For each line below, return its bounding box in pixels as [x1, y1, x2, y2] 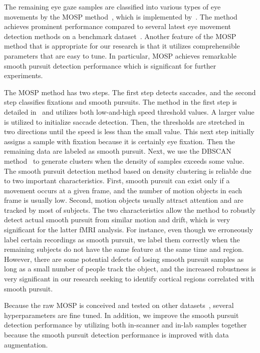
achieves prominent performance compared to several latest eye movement [4, 21, 231, 32]
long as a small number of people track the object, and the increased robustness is [4, 263, 256, 274]
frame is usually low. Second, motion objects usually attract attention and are [4, 195, 243, 205]
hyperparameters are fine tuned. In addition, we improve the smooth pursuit [4, 309, 239, 320]
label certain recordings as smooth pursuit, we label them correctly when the [4, 234, 240, 244]
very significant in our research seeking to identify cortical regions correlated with [4, 273, 254, 284]
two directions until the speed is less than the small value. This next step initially [4, 126, 254, 137]
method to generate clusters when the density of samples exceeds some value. [4, 155, 244, 166]
